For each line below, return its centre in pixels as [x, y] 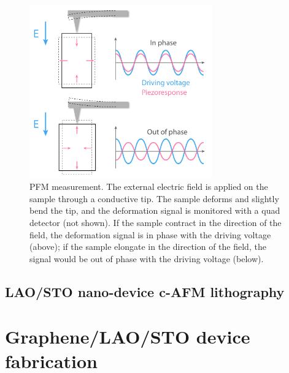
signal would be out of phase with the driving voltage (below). [147, 258]
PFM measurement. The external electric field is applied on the [149, 186]
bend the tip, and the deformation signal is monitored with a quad [155, 210]
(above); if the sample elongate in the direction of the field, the [148, 247]
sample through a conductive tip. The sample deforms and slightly [154, 198]
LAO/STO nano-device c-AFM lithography [145, 291]
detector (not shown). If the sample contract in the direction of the [156, 222]
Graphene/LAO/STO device [128, 337]
